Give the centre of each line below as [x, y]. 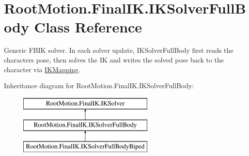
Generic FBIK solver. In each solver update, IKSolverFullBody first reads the [119, 50]
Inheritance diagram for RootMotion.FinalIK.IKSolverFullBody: [99, 86]
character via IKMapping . [42, 69]
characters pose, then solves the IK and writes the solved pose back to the [114, 59]
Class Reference [88, 27]
